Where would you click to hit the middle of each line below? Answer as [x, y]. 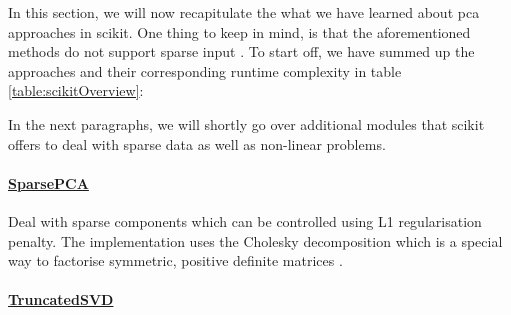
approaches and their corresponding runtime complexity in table [205, 70]
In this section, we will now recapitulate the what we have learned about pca [244, 12]
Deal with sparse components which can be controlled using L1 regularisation [245, 220]
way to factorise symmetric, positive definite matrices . [175, 260]
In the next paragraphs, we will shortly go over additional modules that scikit [246, 123]
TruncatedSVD [61, 299]
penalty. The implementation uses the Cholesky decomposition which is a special [255, 240]
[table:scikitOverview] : [76, 90]
